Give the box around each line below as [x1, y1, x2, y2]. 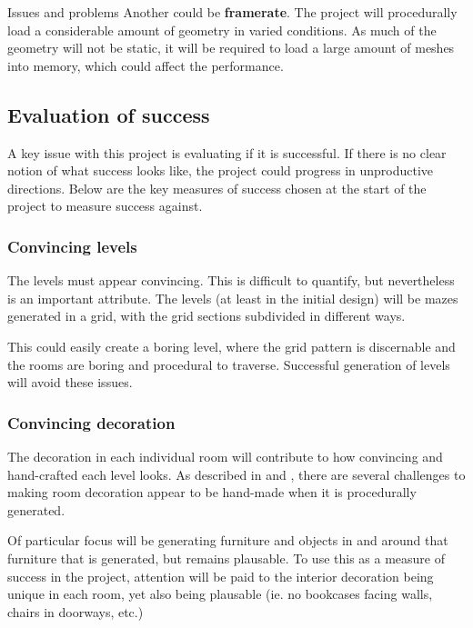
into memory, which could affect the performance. [7, 55, 284, 75]
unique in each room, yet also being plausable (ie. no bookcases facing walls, [7, 584, 433, 603]
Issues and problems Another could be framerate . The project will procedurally [7, 3, 458, 21]
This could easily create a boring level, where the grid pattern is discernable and [7, 336, 456, 355]
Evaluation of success [7, 100, 210, 128]
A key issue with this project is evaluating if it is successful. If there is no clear [7, 143, 447, 162]
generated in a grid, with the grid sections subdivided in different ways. [7, 306, 406, 325]
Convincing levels [7, 234, 137, 257]
